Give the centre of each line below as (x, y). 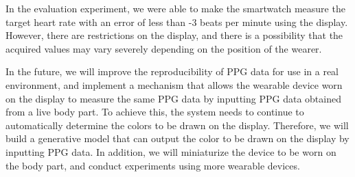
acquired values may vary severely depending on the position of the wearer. (164, 48)
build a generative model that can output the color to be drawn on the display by (177, 138)
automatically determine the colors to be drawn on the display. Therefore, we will (177, 125)
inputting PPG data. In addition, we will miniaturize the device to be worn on (171, 151)
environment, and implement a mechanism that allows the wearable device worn (174, 84)
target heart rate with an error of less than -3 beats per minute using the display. (177, 22)
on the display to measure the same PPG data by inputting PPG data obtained (173, 98)
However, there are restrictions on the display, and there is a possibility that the (174, 35)
